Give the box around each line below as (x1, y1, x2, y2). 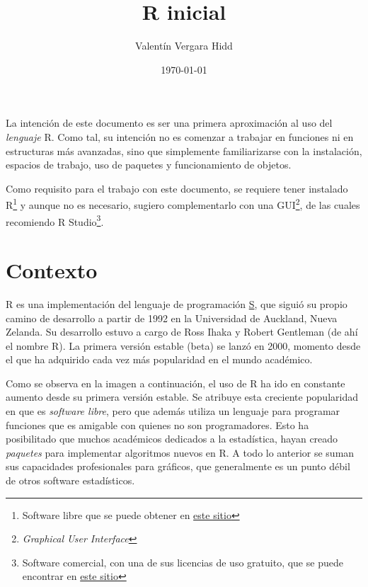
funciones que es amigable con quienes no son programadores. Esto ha (6, 417, 309, 432)
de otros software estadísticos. (6, 473, 135, 488)
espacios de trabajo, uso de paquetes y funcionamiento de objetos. (6, 157, 292, 172)
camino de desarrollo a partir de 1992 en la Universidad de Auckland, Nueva (6, 310, 338, 325)
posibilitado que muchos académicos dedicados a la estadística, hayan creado (6, 431, 338, 446)
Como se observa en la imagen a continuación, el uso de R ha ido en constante (6, 375, 345, 390)
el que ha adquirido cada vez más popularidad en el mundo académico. (6, 352, 313, 367)
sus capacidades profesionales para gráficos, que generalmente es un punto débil (6, 459, 350, 474)
